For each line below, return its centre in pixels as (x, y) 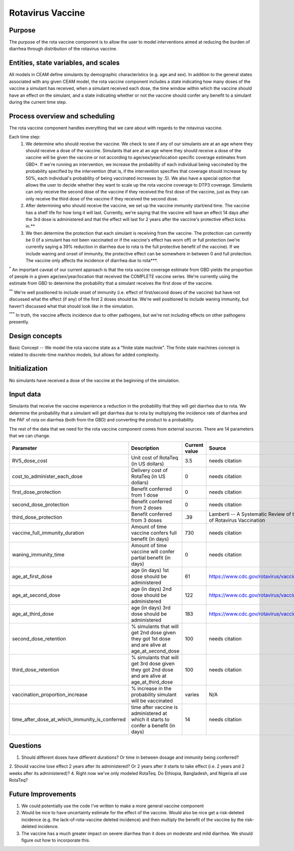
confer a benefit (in (153, 726)
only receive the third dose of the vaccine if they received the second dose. (102, 198)
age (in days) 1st (150, 571)
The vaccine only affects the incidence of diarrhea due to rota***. (92, 261)
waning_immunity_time (38, 555)
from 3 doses (147, 521)
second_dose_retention (39, 639)
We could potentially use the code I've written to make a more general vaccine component (113, 806)
